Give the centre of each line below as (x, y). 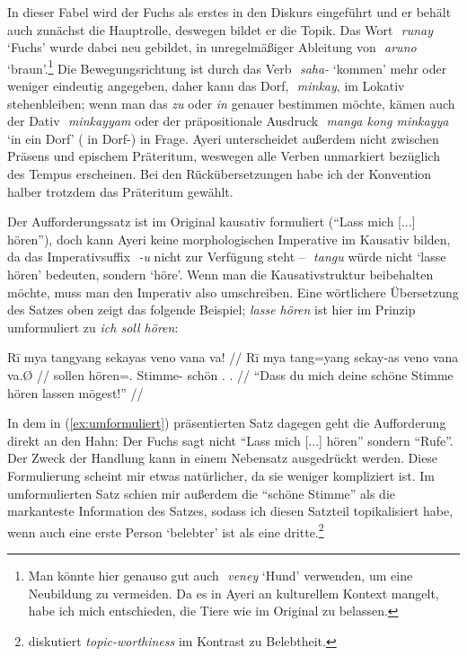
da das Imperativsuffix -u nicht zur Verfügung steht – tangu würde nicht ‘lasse (227, 257)
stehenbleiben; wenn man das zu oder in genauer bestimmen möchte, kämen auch (231, 103)
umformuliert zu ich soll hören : (93, 327)
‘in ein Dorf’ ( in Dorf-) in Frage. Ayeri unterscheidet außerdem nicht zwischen (223, 138)
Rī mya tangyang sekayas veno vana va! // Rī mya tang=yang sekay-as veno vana (233, 357)
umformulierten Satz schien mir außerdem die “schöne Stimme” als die (202, 493)
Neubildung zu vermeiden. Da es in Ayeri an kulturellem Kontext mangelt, (233, 593)
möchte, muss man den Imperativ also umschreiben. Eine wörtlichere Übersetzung (233, 292)
